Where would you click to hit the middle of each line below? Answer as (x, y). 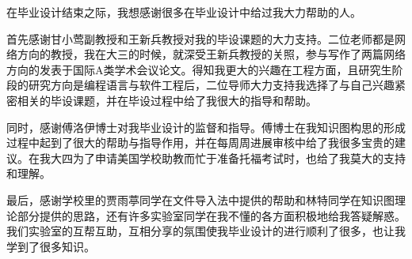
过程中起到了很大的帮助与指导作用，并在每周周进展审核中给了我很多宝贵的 (200, 143)
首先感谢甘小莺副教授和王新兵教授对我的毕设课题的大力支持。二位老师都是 (200, 38)
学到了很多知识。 (51, 246)
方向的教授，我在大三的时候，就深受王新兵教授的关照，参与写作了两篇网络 (211, 54)
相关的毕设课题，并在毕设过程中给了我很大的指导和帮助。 (167, 100)
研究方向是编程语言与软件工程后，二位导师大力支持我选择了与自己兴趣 (211, 85)
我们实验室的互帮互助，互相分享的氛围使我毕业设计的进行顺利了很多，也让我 (206, 231)
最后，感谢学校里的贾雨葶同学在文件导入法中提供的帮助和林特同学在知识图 (200, 199)
